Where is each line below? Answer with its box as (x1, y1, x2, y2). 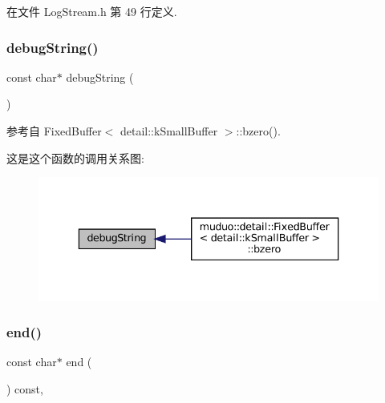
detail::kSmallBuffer (120, 123, 218, 139)
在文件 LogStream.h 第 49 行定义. (6, 3, 177, 19)
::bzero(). (236, 123, 281, 139)
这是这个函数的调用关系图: (6, 149, 144, 166)
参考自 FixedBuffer (6, 123, 102, 139)
